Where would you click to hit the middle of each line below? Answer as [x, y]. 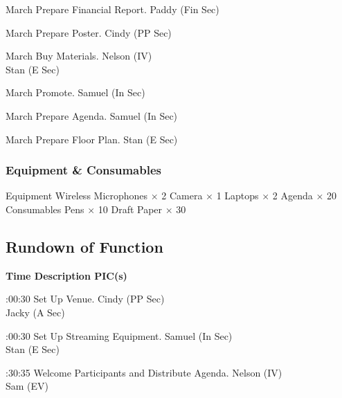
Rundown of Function [84, 246]
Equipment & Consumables [83, 170]
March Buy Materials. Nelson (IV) [79, 56]
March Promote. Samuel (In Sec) [75, 92]
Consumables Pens [45, 209]
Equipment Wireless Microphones [77, 196]
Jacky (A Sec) [35, 312]
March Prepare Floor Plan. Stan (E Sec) [92, 139]
